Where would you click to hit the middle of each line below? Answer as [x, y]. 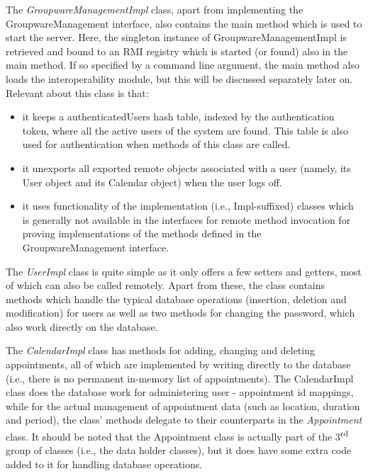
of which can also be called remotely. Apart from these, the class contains [166, 285]
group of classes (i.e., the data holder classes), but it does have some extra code [179, 450]
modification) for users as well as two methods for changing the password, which [180, 313]
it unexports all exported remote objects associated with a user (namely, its [186, 168]
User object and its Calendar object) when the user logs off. [152, 182]
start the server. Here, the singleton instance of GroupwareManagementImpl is [176, 37]
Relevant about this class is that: [77, 92]
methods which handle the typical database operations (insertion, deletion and [176, 299]
